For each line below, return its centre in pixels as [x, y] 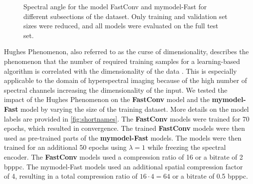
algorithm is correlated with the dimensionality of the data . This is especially [120, 71]
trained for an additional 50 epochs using [65, 147]
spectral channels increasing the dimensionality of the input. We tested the [116, 90]
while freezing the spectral [187, 147]
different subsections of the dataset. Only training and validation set [126, 16]
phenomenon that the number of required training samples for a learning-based [122, 61]
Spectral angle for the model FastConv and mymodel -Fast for [115, 6]
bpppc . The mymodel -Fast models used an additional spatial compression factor [123, 166]
